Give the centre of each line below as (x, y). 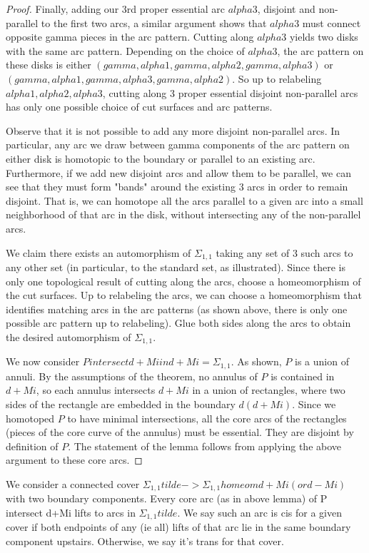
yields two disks (324, 37)
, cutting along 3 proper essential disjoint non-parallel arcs (230, 92)
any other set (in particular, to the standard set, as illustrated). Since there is (176, 267)
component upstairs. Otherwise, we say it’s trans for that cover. (145, 541)
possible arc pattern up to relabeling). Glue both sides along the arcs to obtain (178, 323)
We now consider (43, 361)
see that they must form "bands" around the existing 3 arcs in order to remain (177, 187)
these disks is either (49, 65)
